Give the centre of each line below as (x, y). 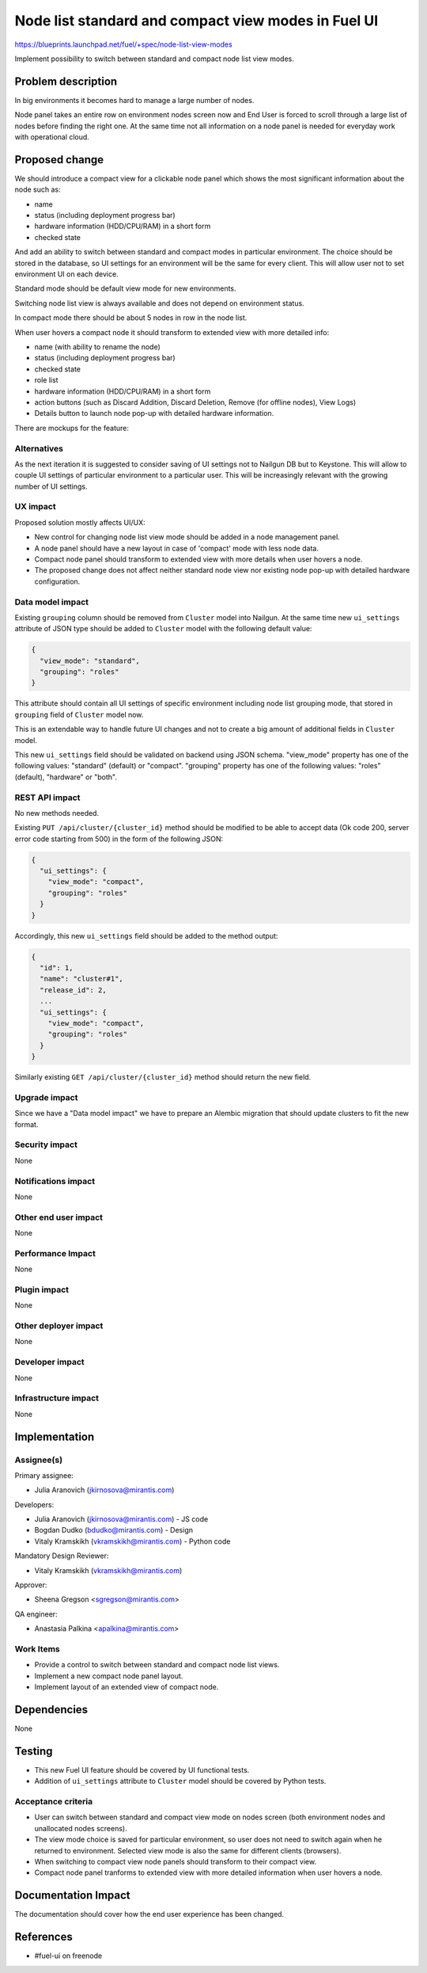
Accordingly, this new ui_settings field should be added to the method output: (146, 935)
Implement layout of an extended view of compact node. (127, 1687)
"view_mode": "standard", (90, 661)
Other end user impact (59, 1217)
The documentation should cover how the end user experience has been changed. (149, 1914)
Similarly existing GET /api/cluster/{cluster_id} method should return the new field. (163, 1077)
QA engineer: (36, 1614)
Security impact (46, 1145)
